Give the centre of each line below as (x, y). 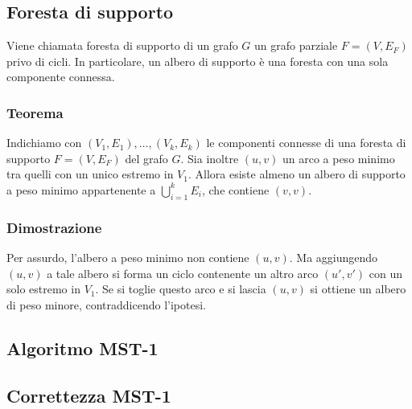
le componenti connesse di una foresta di (306, 143)
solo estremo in (43, 289)
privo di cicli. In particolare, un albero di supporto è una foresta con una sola (198, 61)
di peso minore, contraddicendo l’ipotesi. (106, 304)
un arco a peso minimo (338, 158)
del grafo (146, 158)
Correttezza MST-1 (89, 395)
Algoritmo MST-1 (82, 348)
